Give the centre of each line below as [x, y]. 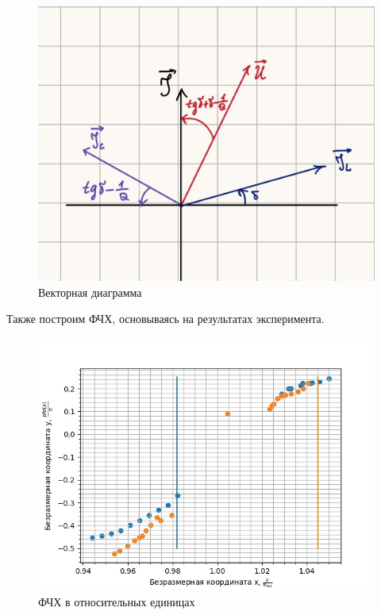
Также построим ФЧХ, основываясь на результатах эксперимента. [165, 319]
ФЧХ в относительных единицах [117, 601]
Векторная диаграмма [90, 292]
